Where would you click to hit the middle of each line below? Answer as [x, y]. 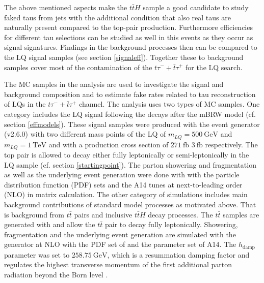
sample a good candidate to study [196, 7]
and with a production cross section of [109, 144]
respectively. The [231, 144]
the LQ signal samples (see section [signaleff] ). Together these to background [124, 57]
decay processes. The [180, 214]
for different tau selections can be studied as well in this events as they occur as [129, 37]
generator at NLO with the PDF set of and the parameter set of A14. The [120, 244]
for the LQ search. [214, 67]
